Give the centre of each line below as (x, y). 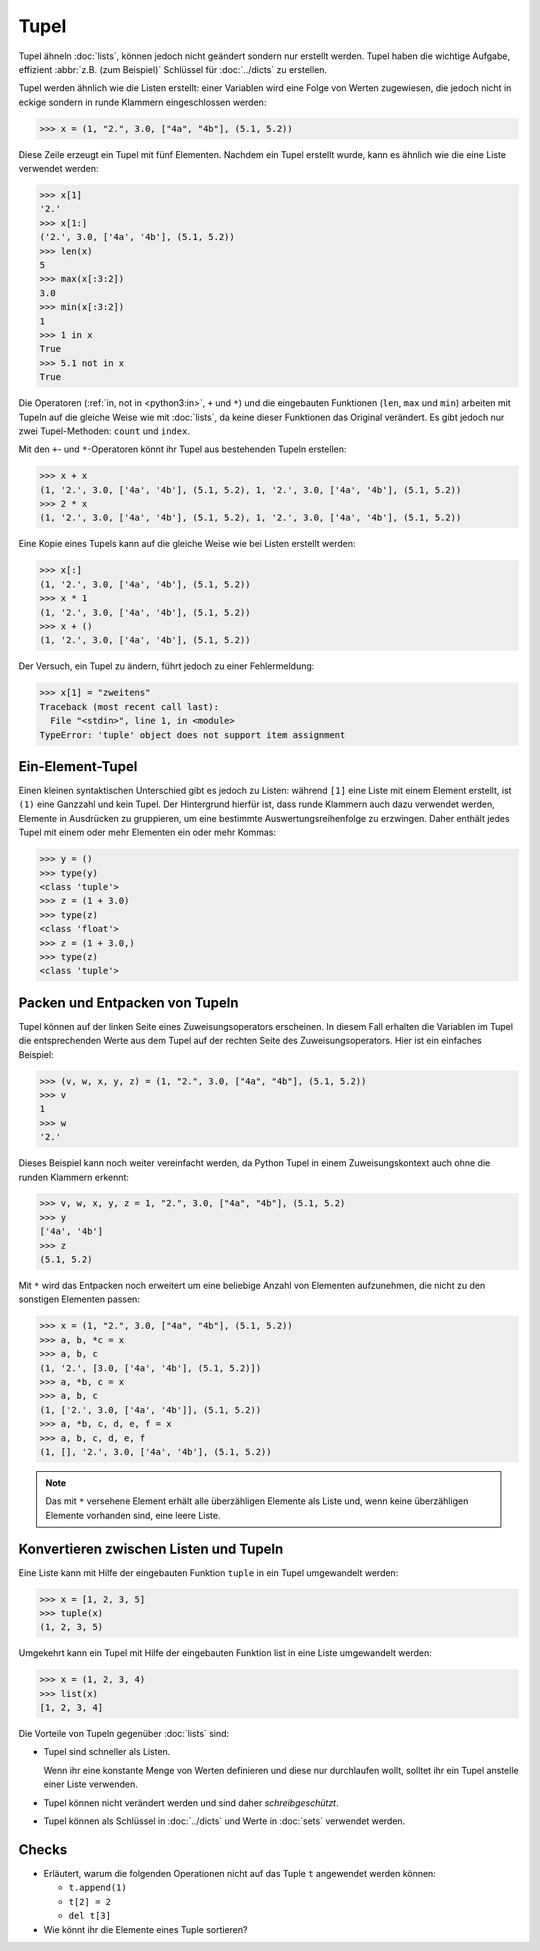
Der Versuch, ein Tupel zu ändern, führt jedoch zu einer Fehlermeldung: (166, 666)
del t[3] (90, 1916)
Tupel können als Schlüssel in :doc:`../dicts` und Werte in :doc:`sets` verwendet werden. (224, 1821)
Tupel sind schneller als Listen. (107, 1752)
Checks (43, 1849)
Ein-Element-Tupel (78, 766)
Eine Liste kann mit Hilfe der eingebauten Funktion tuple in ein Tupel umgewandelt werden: (208, 1572)
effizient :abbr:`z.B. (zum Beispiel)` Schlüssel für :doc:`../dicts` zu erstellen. (173, 69)
